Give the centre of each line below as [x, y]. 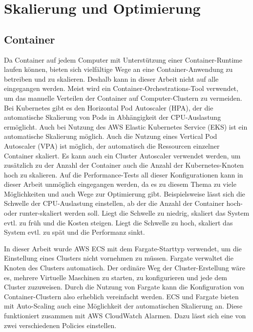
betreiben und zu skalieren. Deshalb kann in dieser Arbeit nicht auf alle [111, 78]
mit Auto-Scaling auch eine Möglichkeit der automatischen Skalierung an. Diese [123, 306]
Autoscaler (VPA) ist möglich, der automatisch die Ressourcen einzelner [112, 145]
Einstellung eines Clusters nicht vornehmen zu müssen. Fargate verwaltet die [119, 258]
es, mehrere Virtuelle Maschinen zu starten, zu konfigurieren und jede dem [116, 277]
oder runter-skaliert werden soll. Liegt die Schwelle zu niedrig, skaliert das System [127, 213]
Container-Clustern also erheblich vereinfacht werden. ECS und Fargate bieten [121, 296]
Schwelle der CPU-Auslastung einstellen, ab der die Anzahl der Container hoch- [124, 203]
